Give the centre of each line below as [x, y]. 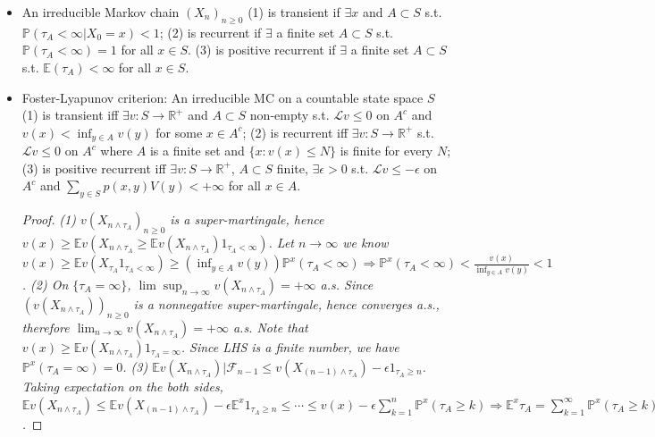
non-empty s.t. [290, 115]
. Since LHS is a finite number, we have [290, 346]
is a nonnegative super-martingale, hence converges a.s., [286, 304]
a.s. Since [347, 285]
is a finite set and [197, 151]
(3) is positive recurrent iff [94, 168]
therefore [46, 327]
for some [179, 132]
